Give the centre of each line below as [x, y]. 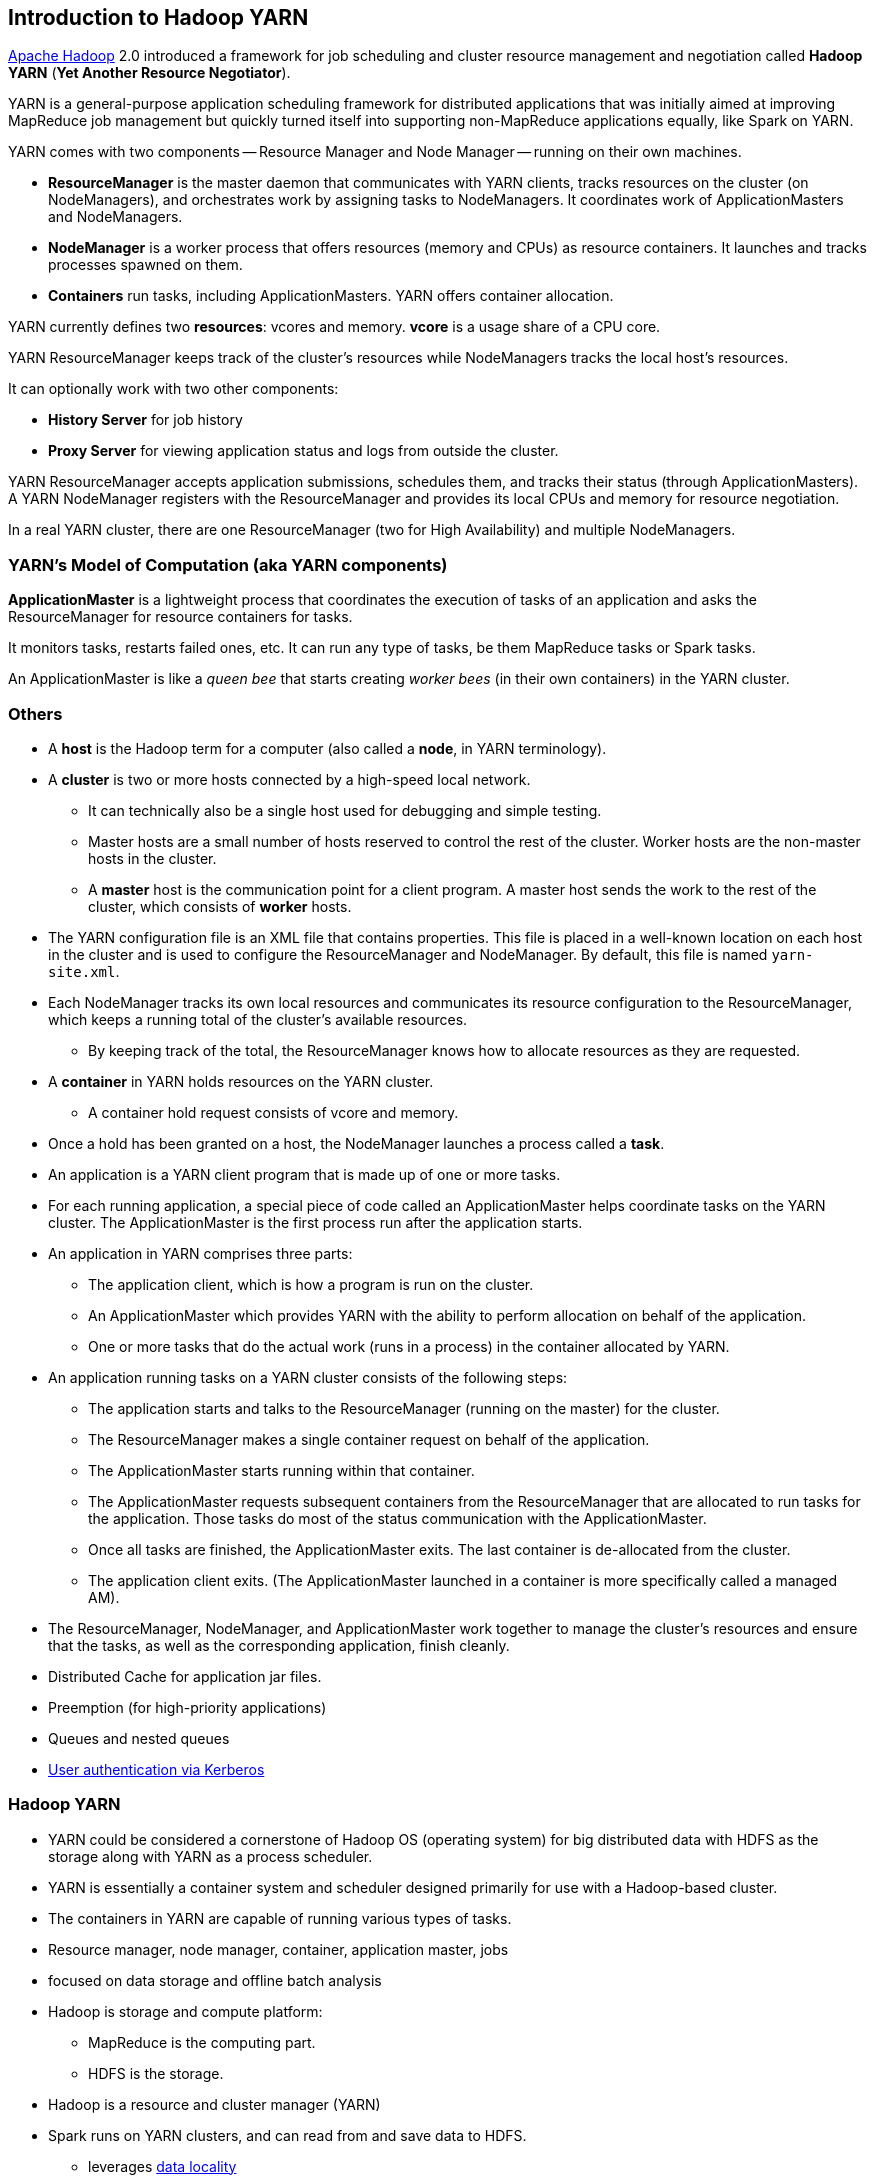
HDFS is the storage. [156, 2073]
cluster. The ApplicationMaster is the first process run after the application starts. [315, 1222]
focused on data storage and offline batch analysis [215, 1980]
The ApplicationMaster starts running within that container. [281, 1470]
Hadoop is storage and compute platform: [185, 2011]
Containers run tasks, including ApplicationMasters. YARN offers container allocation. [331, 296]
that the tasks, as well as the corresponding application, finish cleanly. [279, 1645]
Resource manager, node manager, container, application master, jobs [278, 1949]
